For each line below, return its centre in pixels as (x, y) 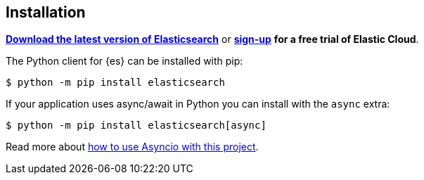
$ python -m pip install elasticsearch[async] (136, 126)
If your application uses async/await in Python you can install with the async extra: (198, 104)
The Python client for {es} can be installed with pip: (124, 61)
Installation (46, 12)
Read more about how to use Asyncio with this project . (132, 147)
